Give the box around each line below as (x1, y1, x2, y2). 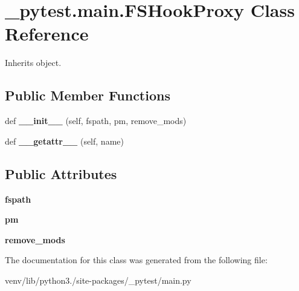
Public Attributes (5, 164, 117, 183)
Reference (5, 21, 89, 46)
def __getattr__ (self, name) (5, 134, 124, 147)
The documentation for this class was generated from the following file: (5, 253, 268, 266)
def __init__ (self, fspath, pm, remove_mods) (5, 114, 187, 127)
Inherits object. (5, 56, 62, 69)
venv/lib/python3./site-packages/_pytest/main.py (5, 273, 191, 286)
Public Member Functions (5, 86, 170, 105)
